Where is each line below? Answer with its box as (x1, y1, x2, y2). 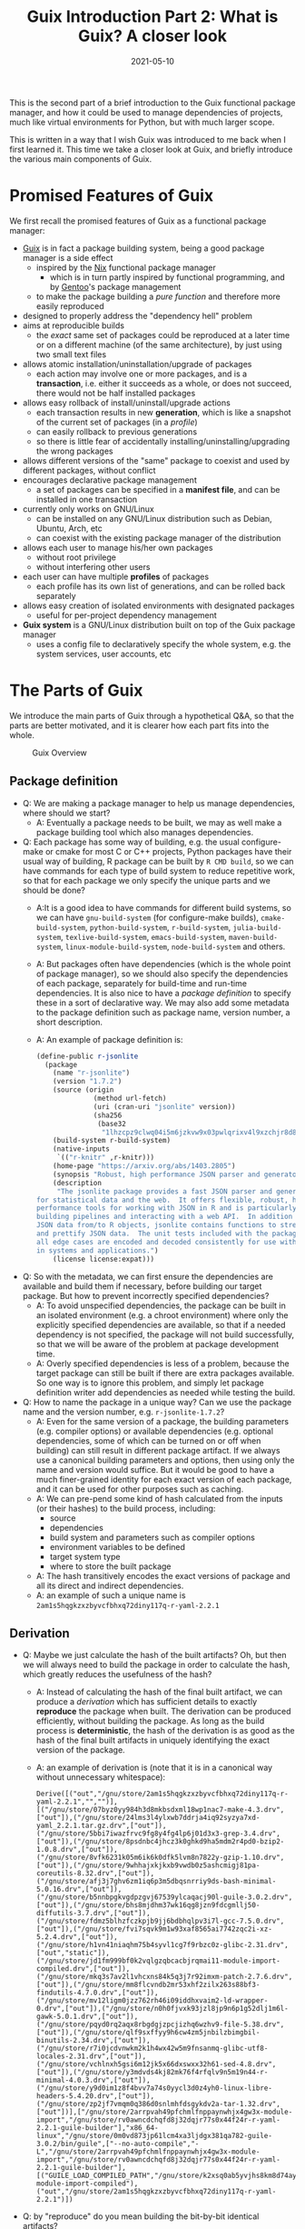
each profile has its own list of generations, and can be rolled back (35, 580, 286, 592)
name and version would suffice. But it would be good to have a (35, 1464, 275, 1474)
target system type (49, 1551, 121, 1562)
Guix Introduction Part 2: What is (26, 6, 279, 27)
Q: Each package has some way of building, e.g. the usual (22, 836, 241, 847)
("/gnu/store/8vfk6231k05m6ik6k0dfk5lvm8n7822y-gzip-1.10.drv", (35, 1853, 285, 1863)
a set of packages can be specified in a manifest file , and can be (35, 484, 280, 495)
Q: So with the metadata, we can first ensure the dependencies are (22, 1271, 274, 1282)
